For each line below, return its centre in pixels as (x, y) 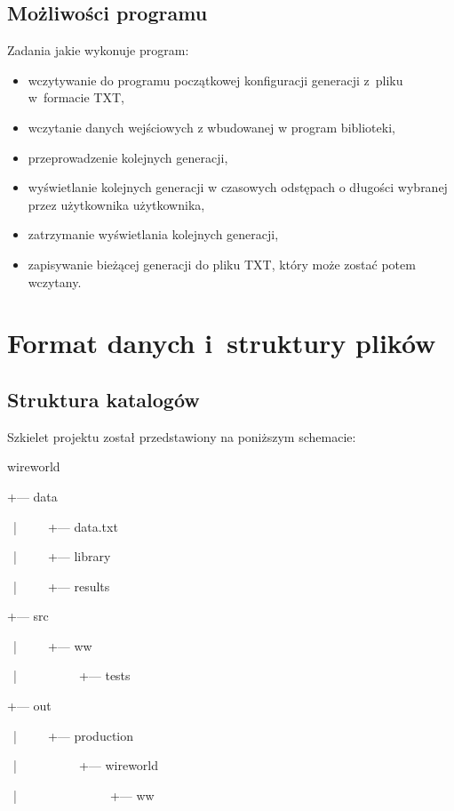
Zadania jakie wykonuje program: (98, 50)
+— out (29, 706)
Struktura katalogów (104, 399)
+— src (28, 616)
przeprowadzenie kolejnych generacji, (128, 157)
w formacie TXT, (76, 97)
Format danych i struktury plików (222, 343)
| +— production (73, 735)
